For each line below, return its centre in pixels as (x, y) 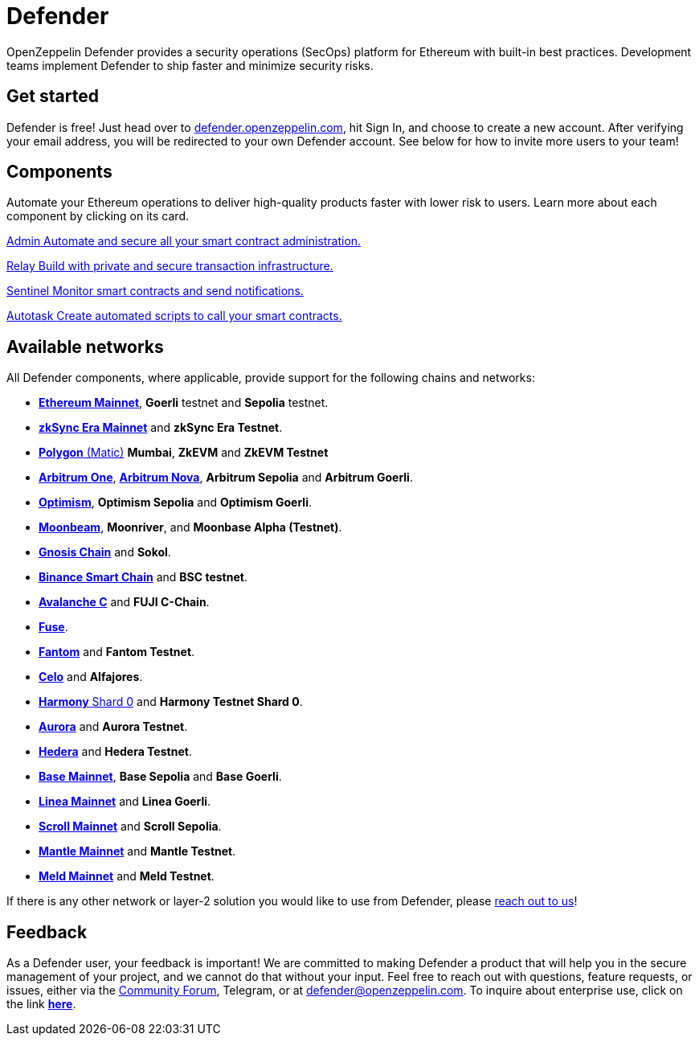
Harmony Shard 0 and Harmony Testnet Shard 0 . (171, 702)
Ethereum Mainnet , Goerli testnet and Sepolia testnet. (184, 403)
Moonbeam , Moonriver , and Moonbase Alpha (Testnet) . (190, 527)
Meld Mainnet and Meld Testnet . (127, 876)
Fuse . (53, 627)
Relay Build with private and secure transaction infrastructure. (170, 266)
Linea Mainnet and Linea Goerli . (125, 802)
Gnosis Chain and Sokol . (105, 552)
